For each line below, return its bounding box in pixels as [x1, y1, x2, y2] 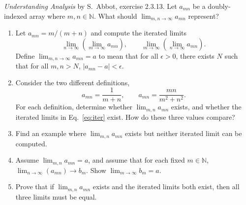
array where [29, 10, 65, 21]
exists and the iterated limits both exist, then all [92, 181, 240, 192]
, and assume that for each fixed [88, 155, 185, 165]
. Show [86, 165, 106, 175]
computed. [15, 138, 47, 148]
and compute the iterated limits [91, 28, 187, 38]
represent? [188, 10, 219, 21]
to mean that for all [98, 50, 158, 61]
